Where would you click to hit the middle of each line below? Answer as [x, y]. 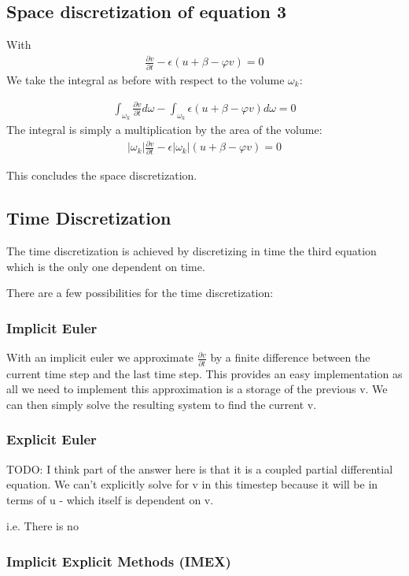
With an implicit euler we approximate [100, 357]
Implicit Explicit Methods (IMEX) [119, 561]
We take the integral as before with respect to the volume [146, 79]
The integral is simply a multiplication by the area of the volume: [164, 129]
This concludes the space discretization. [102, 175]
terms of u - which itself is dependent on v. [110, 499]
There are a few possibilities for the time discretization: [140, 293]
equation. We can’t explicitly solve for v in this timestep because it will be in [192, 484]
